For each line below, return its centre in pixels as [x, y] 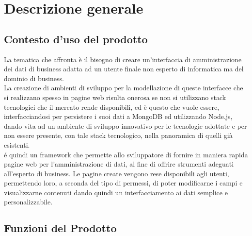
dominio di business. [34, 78]
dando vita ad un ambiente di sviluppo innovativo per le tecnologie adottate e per [126, 126]
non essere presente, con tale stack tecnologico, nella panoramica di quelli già [118, 135]
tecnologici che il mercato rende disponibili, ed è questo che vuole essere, [112, 107]
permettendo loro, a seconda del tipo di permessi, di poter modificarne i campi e [123, 183]
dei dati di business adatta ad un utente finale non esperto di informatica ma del [124, 69]
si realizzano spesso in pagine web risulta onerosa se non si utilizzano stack [115, 97]
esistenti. [17, 144]
